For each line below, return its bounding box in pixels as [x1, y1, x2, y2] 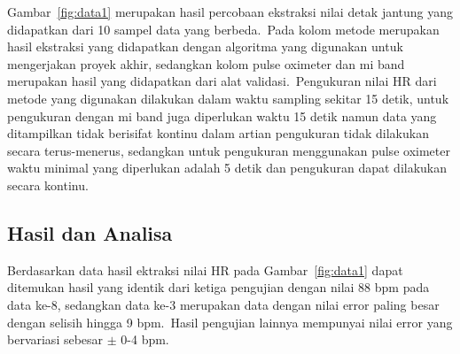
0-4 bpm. [121, 330, 169, 349]
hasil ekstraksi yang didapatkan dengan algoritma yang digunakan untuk [7, 37, 403, 56]
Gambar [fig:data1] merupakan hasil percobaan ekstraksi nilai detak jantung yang [7, 3, 454, 20]
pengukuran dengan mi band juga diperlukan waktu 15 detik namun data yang [7, 106, 437, 125]
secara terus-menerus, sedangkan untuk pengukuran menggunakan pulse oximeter [7, 141, 450, 159]
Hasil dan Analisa [7, 219, 173, 246]
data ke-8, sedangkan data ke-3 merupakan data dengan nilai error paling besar [7, 295, 440, 313]
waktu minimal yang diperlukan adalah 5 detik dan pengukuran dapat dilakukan [7, 158, 448, 177]
